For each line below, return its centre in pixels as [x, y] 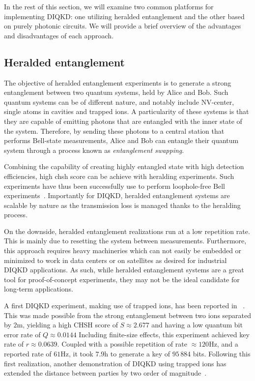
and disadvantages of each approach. [59, 35]
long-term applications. [39, 289]
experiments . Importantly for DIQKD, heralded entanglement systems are [117, 195]
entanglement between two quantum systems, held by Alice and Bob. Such [116, 92]
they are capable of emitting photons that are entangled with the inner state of [123, 121]
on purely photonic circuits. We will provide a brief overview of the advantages [123, 26]
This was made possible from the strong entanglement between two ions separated [128, 315]
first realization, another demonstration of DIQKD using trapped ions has [115, 363]
